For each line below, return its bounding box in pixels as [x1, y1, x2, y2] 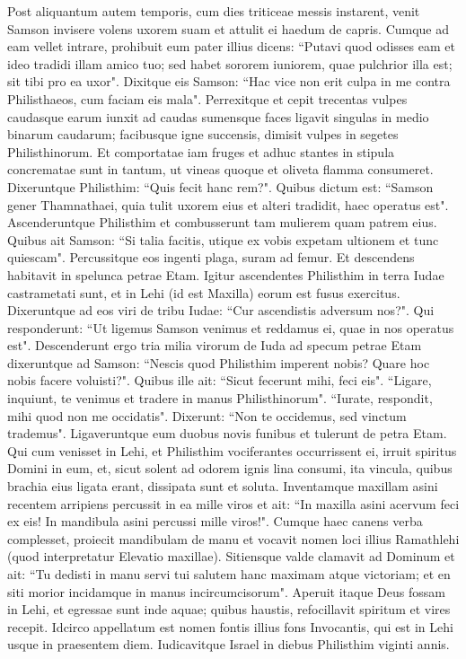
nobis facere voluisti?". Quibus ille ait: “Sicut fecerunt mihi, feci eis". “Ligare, [7, 371, 432, 390]
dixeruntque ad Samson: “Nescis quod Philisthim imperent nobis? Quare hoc [7, 353, 430, 372]
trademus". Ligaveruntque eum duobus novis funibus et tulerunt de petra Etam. [7, 424, 447, 443]
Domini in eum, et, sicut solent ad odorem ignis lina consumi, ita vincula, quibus [7, 459, 453, 478]
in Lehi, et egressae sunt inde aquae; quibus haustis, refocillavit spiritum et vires [7, 600, 451, 619]
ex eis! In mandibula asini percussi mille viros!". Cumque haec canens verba [7, 512, 423, 531]
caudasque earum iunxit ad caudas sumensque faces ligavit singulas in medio [7, 107, 429, 126]
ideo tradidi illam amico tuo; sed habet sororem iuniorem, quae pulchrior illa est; [7, 54, 453, 73]
